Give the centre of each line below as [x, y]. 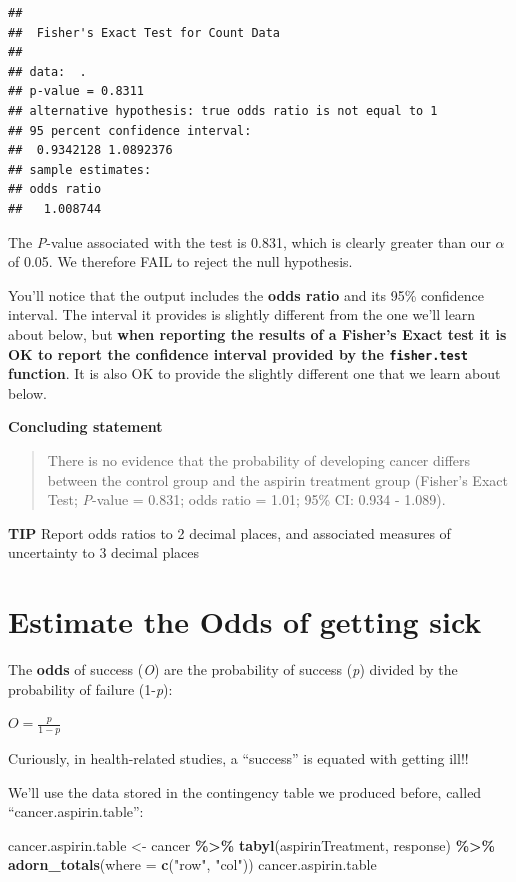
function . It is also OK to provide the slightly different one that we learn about [254, 373]
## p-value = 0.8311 [76, 91]
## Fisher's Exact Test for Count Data [144, 32]
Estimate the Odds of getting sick [245, 621]
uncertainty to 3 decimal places [104, 552]
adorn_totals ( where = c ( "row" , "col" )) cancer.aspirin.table [192, 864]
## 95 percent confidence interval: [130, 130]
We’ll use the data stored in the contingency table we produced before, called [245, 791]
